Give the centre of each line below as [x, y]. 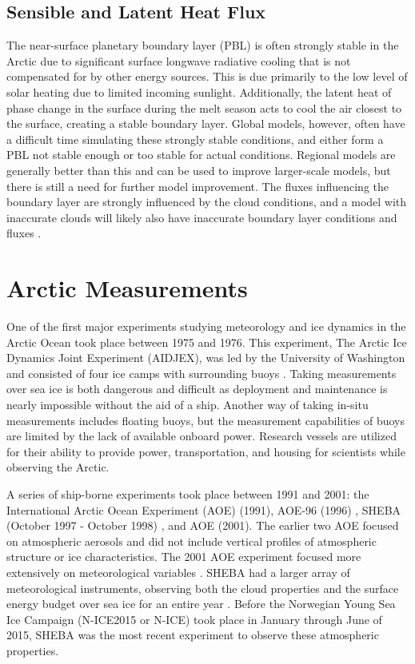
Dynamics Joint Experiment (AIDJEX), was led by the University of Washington [206, 358]
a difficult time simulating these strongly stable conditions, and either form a [195, 139]
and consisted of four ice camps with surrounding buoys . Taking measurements [202, 373]
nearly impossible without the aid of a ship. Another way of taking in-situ [188, 405]
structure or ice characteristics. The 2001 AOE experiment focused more [184, 557]
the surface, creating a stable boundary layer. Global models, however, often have [206, 123]
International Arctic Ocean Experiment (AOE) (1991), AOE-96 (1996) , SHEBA [204, 509]
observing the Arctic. [58, 467]
